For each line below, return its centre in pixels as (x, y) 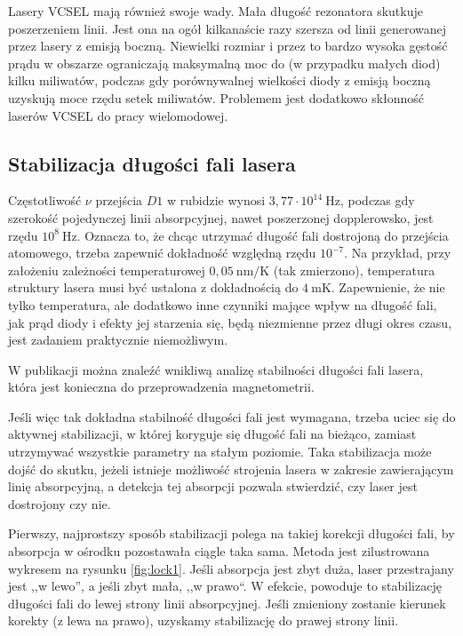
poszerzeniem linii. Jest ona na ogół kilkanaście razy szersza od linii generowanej (228, 28)
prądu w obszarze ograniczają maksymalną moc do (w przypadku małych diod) (224, 63)
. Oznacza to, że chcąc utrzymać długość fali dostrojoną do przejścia (263, 235)
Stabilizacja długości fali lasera (152, 163)
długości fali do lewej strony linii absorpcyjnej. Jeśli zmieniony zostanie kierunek (227, 603)
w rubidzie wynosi (216, 200)
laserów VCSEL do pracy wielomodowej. (118, 115)
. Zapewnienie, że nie (388, 287)
